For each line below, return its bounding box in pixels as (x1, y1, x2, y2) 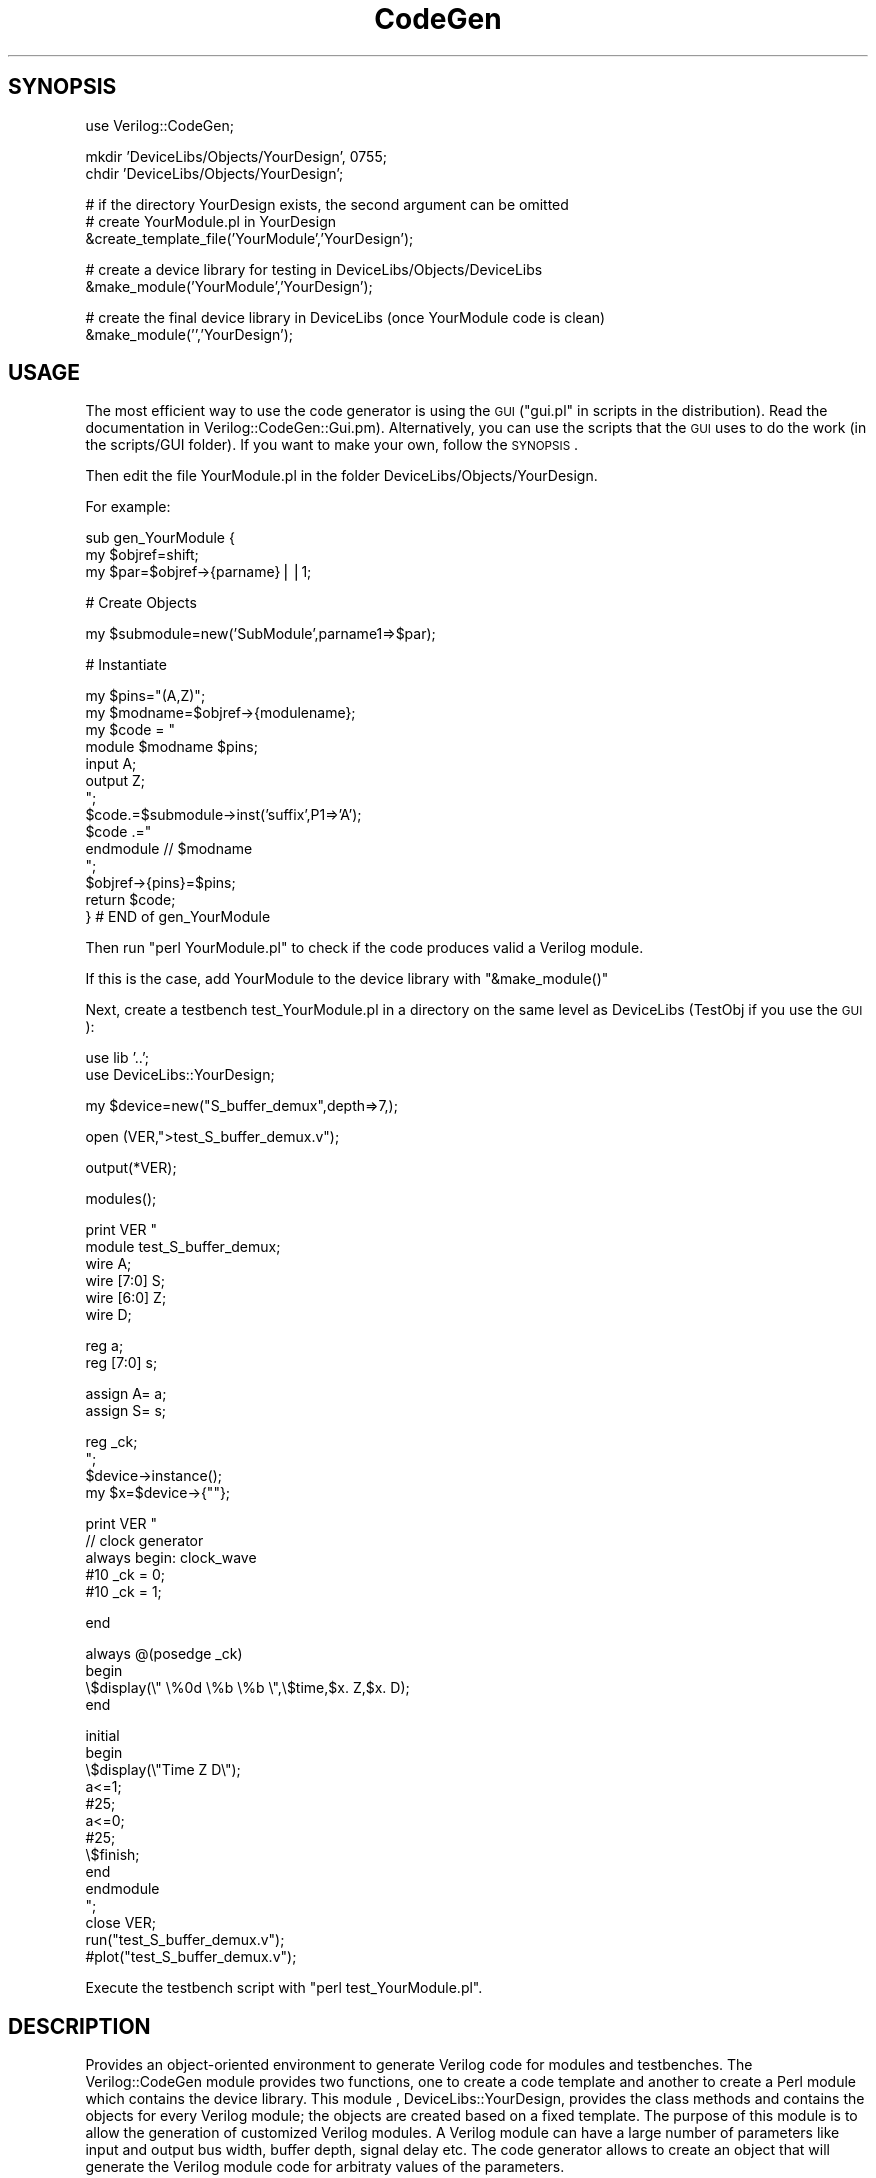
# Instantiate (85, 656, 167, 674)
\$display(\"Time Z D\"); (85, 1761, 241, 1779)
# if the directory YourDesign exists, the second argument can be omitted (85, 195, 569, 213)
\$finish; (85, 1846, 140, 1864)
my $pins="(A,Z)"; (85, 687, 206, 705)
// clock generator (85, 1532, 204, 1550)
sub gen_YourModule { (85, 529, 235, 547)
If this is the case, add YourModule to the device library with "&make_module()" (85, 970, 609, 988)
